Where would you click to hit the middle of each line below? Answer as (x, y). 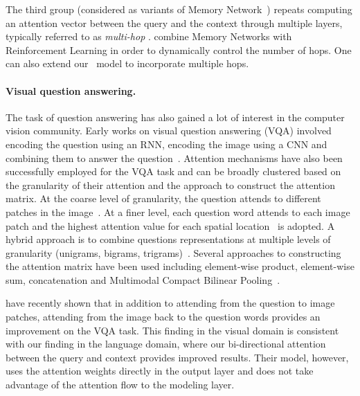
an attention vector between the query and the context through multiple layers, (174, 22)
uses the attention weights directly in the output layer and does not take (160, 371)
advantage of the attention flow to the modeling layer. (120, 385)
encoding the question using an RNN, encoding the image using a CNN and (166, 144)
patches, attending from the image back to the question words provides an (163, 317)
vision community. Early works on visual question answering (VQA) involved (169, 130)
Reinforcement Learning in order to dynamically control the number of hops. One (179, 49)
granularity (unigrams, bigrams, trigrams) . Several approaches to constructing (173, 252)
